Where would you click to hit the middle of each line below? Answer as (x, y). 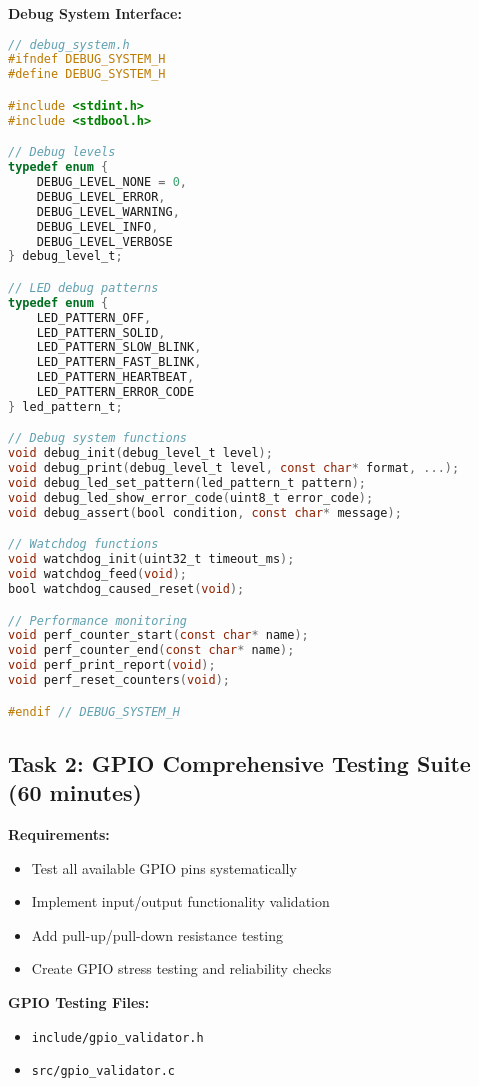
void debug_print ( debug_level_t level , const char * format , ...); (234, 468)
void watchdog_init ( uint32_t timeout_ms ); (151, 559)
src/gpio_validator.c (103, 1071)
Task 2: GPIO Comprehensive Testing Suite (239, 762)
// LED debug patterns (83, 287)
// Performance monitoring (97, 620)
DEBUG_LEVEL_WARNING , (108, 211)
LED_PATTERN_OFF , (94, 317)
